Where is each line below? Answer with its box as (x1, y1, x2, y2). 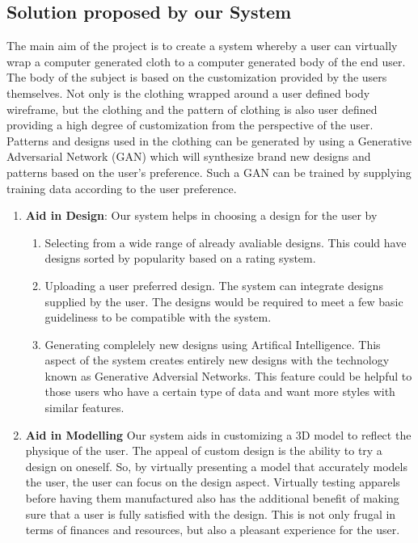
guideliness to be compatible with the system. (44, 309, 272, 326)
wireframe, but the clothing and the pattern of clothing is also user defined (6, 100, 378, 117)
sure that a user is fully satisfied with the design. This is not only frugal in (25, 505, 396, 522)
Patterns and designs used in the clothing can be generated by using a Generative (6, 132, 412, 149)
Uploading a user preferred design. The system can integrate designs (44, 276, 383, 293)
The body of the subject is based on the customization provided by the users (6, 69, 387, 86)
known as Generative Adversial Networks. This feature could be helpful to (44, 367, 412, 384)
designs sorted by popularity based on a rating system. (44, 250, 316, 267)
